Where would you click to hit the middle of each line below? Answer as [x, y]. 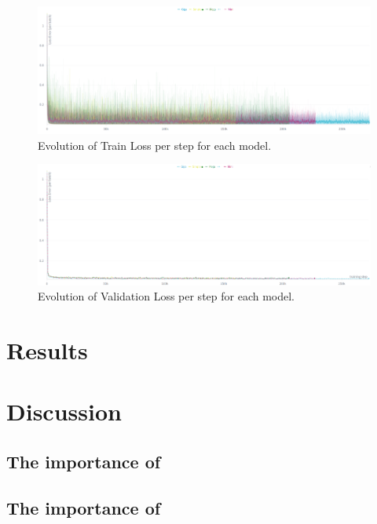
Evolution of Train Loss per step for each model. [155, 145]
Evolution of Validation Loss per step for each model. [166, 296]
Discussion [64, 411]
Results [47, 350]
